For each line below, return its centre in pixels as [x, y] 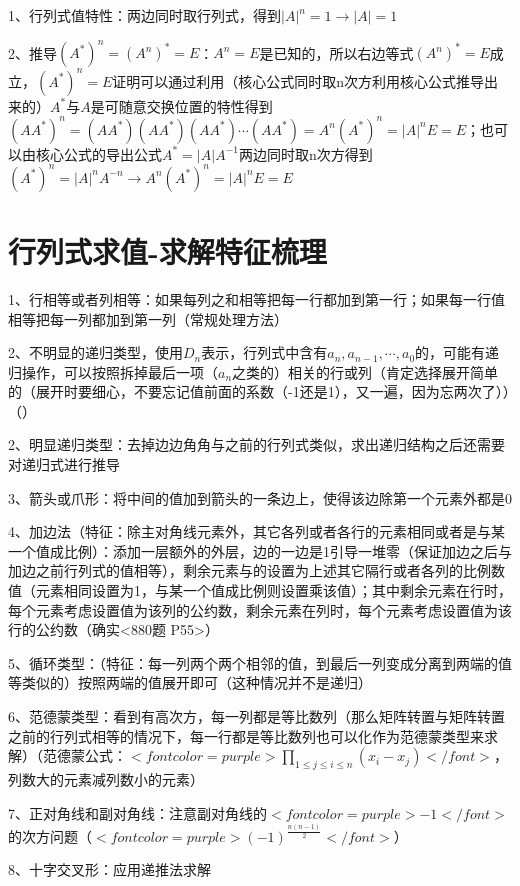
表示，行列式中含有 [264, 352]
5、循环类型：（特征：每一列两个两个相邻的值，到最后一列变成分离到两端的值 [260, 662]
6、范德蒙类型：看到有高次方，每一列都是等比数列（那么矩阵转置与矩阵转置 [256, 716]
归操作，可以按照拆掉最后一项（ [113, 371]
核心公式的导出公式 [98, 153]
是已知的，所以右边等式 [336, 52]
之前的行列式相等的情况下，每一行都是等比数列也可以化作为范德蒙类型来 [246, 735]
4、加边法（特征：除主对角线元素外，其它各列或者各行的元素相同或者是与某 [256, 531]
